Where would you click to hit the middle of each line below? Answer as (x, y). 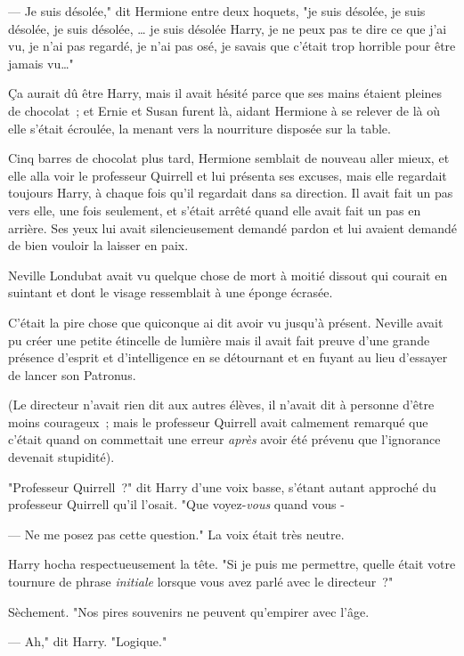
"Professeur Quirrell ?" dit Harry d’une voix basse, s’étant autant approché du (222, 486)
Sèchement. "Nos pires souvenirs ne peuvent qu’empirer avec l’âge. (189, 611)
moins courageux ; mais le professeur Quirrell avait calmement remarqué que (218, 421)
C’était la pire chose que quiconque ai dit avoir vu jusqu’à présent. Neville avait (226, 322)
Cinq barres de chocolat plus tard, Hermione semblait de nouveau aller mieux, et (229, 158)
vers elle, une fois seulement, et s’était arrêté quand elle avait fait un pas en (215, 210)
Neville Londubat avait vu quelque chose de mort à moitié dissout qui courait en (228, 275)
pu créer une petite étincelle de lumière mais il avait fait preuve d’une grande (219, 340)
